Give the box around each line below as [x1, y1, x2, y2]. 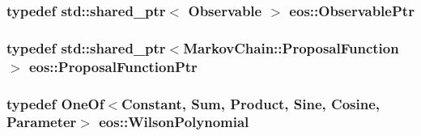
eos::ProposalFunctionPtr [28, 56, 198, 76]
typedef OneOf [6, 93, 104, 113]
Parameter [6, 112, 77, 132]
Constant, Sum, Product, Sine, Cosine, [121, 93, 381, 113]
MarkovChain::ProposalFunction [183, 37, 399, 57]
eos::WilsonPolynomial [99, 112, 249, 132]
